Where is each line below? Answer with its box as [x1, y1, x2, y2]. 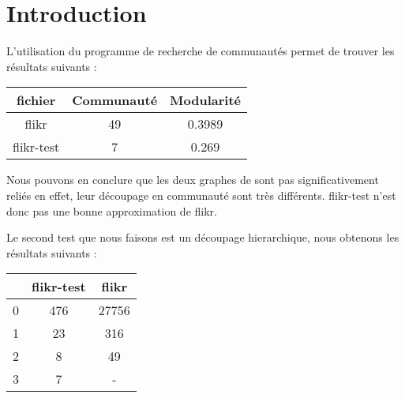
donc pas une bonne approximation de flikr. [6, 202, 217, 219]
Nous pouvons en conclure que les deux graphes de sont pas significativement [6, 171, 379, 188]
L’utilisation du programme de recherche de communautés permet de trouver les [6, 43, 395, 59]
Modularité [170, 91, 242, 110]
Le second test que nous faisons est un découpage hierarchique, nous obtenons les [6, 229, 399, 246]
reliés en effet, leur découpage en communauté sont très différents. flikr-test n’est [6, 186, 396, 203]
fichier [17, 91, 56, 110]
